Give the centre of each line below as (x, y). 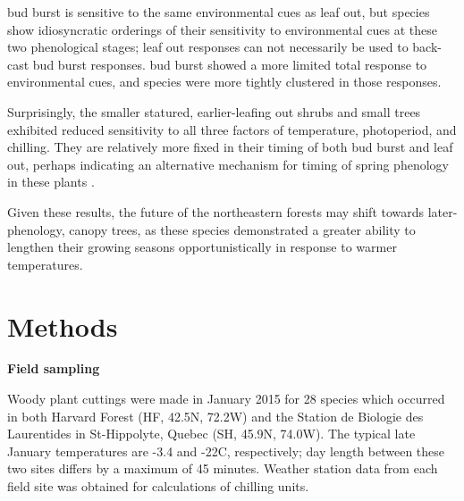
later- (443, 211)
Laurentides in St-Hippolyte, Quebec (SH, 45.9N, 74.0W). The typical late (211, 434)
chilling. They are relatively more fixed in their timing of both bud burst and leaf (230, 147)
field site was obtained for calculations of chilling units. (158, 486)
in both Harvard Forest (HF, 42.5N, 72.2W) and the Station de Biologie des (215, 416)
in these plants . (51, 182)
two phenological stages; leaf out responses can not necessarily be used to (208, 47)
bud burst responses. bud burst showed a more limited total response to (230, 64)
